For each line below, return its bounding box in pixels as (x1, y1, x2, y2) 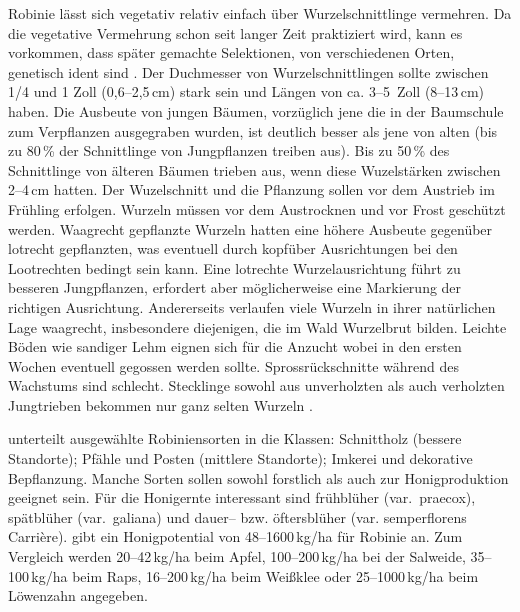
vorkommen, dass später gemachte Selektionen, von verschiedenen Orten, (8, 42, 455, 63)
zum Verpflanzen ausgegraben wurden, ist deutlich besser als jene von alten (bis (8, 120, 498, 141)
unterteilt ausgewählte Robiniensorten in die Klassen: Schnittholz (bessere (8, 428, 462, 449)
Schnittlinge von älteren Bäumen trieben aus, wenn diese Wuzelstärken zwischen (8, 159, 501, 180)
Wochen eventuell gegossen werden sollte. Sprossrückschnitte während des (8, 355, 459, 376)
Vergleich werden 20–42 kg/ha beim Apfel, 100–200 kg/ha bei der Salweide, (8, 546, 466, 567)
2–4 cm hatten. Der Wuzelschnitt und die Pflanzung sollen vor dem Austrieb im (8, 179, 495, 200)
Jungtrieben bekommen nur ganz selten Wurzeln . (8, 394, 313, 415)
